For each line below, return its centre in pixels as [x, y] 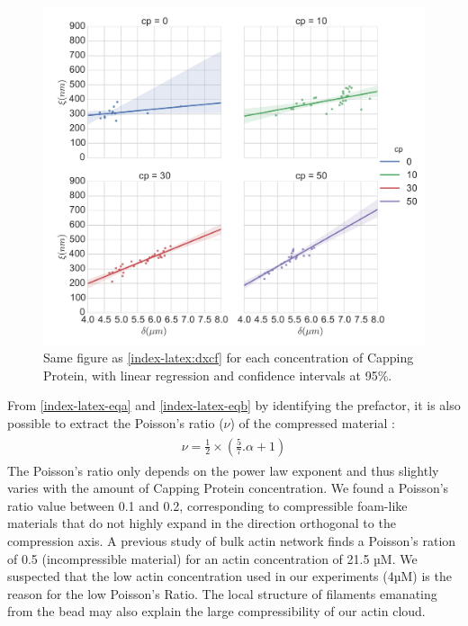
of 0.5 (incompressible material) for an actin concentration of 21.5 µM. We [212, 558]
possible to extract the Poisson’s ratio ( [116, 422]
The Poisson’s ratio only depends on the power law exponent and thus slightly [223, 470]
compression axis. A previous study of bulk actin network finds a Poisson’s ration [232, 540]
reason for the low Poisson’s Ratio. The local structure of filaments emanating [222, 593]
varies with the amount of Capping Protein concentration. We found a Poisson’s [228, 488]
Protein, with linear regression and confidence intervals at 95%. [218, 375]
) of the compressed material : [312, 422]
